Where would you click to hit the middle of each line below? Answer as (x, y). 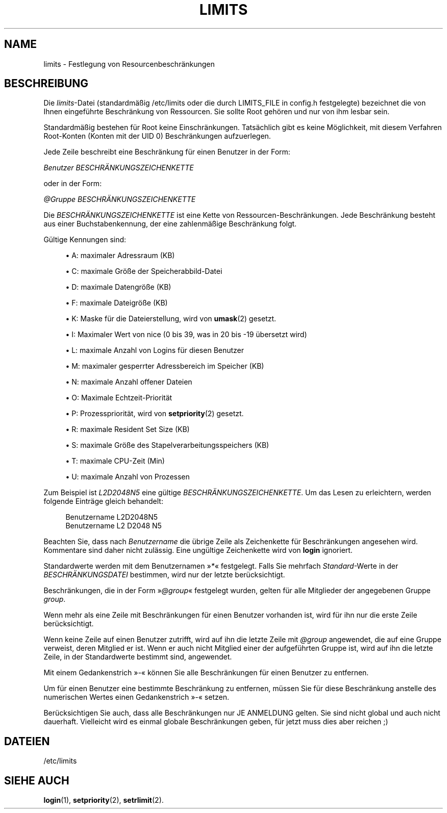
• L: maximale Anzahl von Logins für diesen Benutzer (155, 350)
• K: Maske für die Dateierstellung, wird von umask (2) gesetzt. (171, 319)
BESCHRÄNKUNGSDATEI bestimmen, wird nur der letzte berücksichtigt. (164, 575)
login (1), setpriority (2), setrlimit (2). (104, 800)
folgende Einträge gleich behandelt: (103, 501)
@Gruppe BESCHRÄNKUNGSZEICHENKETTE (120, 199)
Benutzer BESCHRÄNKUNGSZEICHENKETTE (119, 168)
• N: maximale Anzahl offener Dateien (129, 382)
